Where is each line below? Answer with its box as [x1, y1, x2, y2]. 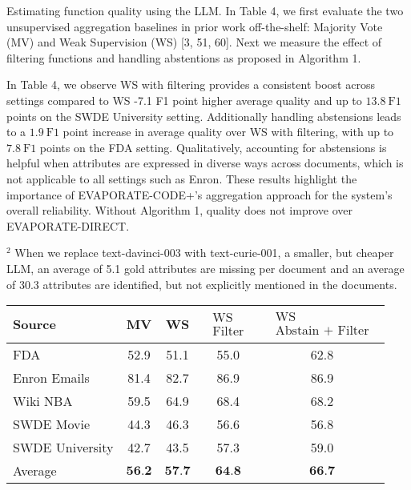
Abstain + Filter [275, 324, 369, 338]
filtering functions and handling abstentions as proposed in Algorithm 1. [6, 49, 361, 66]
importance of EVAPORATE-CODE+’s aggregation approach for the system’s [6, 186, 393, 203]
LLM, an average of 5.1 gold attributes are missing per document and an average [6, 259, 405, 276]
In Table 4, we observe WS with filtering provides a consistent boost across [6, 76, 375, 93]
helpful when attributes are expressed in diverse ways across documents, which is [6, 155, 404, 171]
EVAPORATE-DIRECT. [6, 217, 130, 234]
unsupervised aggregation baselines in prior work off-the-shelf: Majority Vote [6, 18, 383, 34]
